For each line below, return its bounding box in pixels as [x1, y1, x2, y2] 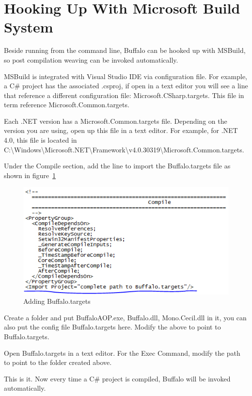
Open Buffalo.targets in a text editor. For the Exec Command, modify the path [4, 347, 240, 358]
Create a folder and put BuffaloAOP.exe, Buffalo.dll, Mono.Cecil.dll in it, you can [4, 312, 247, 322]
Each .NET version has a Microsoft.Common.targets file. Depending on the [4, 115, 227, 126]
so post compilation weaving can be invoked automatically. [4, 54, 178, 65]
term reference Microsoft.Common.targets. [4, 99, 129, 110]
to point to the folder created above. [4, 357, 112, 367]
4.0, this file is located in [4, 135, 77, 145]
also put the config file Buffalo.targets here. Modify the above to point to [4, 322, 221, 332]
